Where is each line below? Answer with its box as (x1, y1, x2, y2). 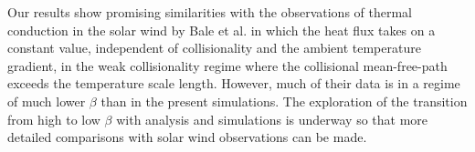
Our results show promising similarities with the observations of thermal (7, 3, 413, 21)
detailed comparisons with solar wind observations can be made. (7, 127, 367, 147)
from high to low (7, 109, 100, 128)
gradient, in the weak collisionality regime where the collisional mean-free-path (7, 56, 448, 75)
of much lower (7, 91, 86, 110)
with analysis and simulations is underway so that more (116, 109, 428, 128)
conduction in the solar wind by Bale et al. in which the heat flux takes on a (7, 20, 436, 39)
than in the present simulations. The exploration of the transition (100, 91, 468, 110)
